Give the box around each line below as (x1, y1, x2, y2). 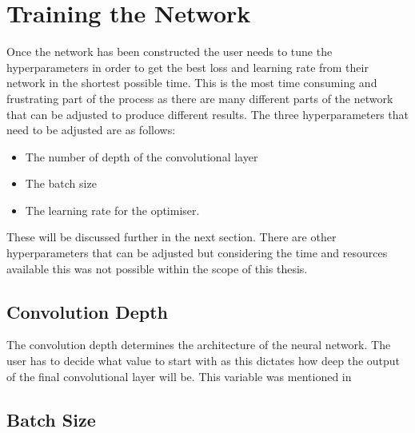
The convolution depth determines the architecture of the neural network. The (6, 336, 391, 353)
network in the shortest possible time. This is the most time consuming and (6, 74, 377, 91)
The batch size (25, 175, 97, 192)
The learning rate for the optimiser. (25, 201, 200, 218)
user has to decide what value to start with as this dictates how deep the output (6, 352, 401, 369)
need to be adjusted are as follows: (6, 121, 176, 138)
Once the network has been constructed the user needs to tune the (6, 43, 333, 60)
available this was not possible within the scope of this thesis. (6, 260, 308, 276)
